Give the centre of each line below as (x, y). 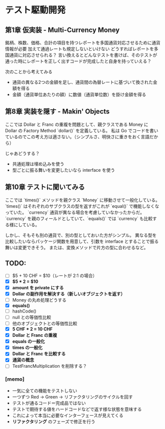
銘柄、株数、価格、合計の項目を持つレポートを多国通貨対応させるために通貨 (83, 43)
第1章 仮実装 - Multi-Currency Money (62, 30)
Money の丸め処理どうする (39, 300)
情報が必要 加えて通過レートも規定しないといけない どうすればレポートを (80, 49)
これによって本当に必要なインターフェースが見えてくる (68, 415)
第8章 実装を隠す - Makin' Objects (57, 112)
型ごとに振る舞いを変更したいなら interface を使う (64, 170)
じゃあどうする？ (22, 153)
